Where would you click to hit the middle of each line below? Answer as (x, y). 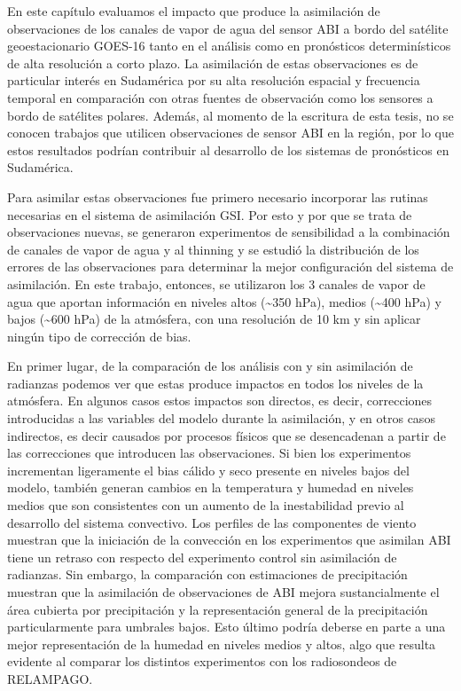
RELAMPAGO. (50, 678)
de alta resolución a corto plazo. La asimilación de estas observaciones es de (213, 63)
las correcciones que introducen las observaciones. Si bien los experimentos (209, 453)
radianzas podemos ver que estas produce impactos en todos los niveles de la (215, 383)
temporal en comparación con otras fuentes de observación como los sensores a (220, 97)
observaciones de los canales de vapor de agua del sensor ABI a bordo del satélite (228, 28)
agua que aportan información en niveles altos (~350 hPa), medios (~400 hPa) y (224, 301)
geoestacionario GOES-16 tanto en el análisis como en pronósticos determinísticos (229, 46)
